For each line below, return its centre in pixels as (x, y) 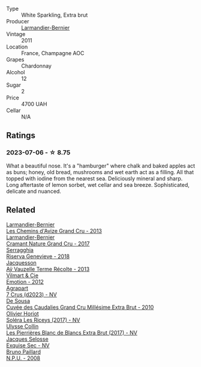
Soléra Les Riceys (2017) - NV (43, 320)
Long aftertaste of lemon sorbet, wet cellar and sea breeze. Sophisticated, (98, 184)
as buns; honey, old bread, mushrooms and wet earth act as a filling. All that (100, 172)
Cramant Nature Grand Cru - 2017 (48, 243)
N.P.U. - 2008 (23, 358)
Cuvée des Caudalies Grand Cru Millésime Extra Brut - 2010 (80, 307)
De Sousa (18, 301)
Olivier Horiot (22, 313)
